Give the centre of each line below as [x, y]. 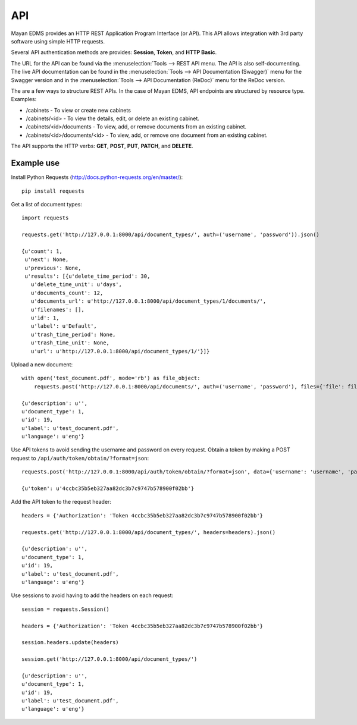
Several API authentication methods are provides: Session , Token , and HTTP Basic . [114, 52]
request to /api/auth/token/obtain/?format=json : [80, 458]
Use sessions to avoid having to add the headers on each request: [92, 595]
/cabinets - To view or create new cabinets [78, 110]
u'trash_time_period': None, [73, 334]
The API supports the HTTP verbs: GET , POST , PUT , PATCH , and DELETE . [102, 146]
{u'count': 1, [42, 251]
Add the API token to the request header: [61, 502]
